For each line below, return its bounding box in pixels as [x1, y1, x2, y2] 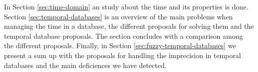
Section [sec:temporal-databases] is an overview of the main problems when [4, 11, 233, 21]
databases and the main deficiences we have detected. [4, 60, 167, 70]
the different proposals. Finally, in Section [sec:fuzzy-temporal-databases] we [4, 40, 236, 51]
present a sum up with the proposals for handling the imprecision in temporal [4, 50, 241, 60]
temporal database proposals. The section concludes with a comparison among [4, 30, 243, 41]
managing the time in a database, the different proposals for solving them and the [4, 21, 254, 31]
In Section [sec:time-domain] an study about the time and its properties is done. [4, 1, 249, 11]
